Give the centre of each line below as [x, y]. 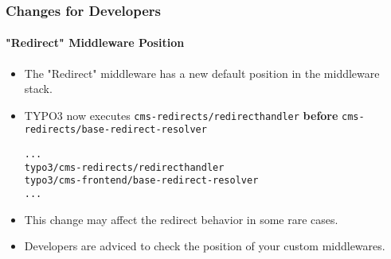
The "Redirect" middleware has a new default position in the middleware [202, 73]
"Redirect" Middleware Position [95, 43]
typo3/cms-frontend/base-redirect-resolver [141, 181]
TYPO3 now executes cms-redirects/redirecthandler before [181, 115]
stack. [38, 89]
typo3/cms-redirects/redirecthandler [124, 167]
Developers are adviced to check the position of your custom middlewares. [205, 246]
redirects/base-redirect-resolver [115, 130]
